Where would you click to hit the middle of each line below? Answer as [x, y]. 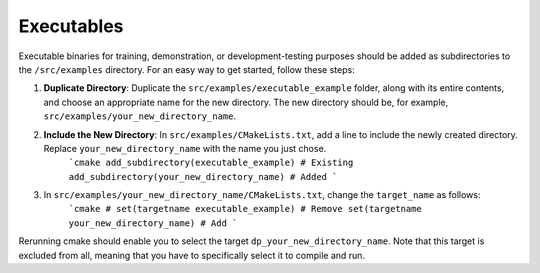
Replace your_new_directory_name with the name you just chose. [185, 148]
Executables [71, 26]
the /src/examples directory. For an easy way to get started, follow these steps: [186, 69]
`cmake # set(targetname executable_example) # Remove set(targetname [245, 209]
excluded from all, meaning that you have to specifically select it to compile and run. [191, 255]
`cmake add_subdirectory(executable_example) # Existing [211, 163]
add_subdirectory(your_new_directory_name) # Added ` [203, 176]
